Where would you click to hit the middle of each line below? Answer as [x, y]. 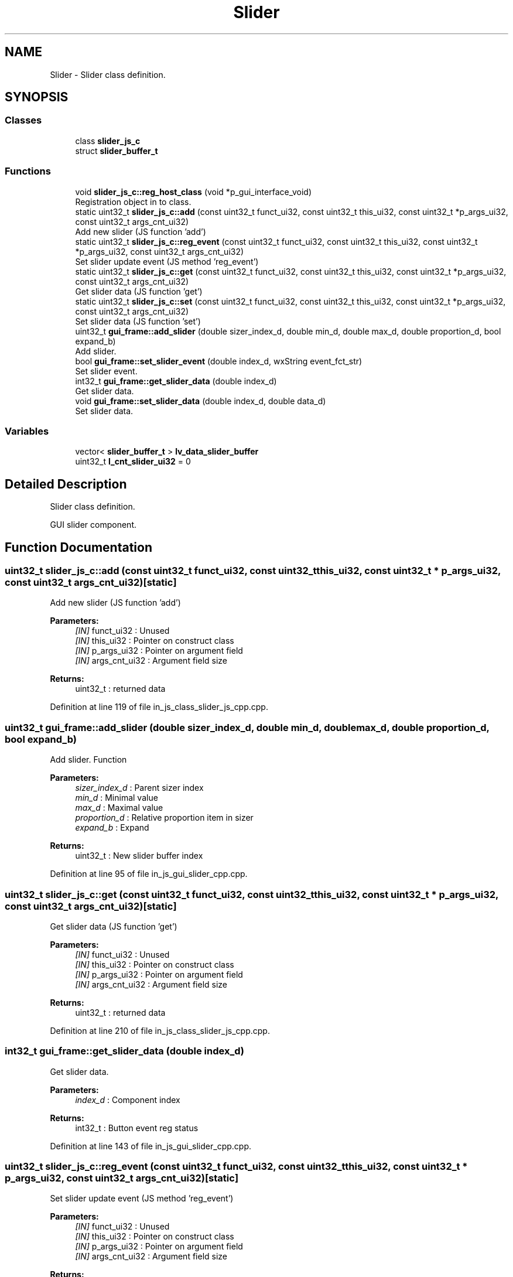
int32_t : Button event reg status [137, 1128]
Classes [23, 120]
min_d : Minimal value [117, 798]
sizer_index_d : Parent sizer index [139, 788]
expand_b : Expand [112, 828]
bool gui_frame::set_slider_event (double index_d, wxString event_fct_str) [219, 361]
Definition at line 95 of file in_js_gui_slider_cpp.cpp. [149, 874]
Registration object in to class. [133, 202]
